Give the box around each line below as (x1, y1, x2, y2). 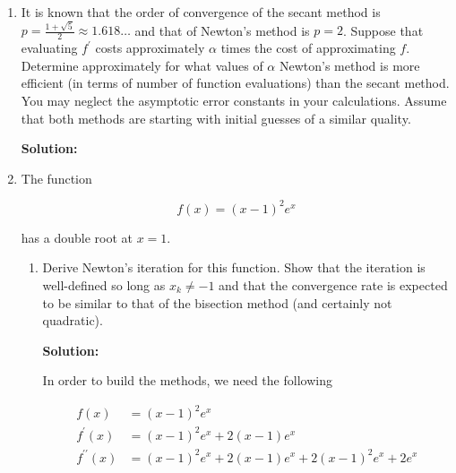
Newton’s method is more (279, 56, 420, 74)
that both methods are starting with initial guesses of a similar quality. (21, 108, 411, 127)
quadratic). (42, 311, 103, 330)
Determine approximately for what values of (21, 56, 263, 74)
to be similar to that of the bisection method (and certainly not (42, 293, 392, 312)
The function (21, 168, 92, 187)
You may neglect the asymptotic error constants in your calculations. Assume (21, 90, 447, 109)
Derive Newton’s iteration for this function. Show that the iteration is (42, 258, 426, 277)
